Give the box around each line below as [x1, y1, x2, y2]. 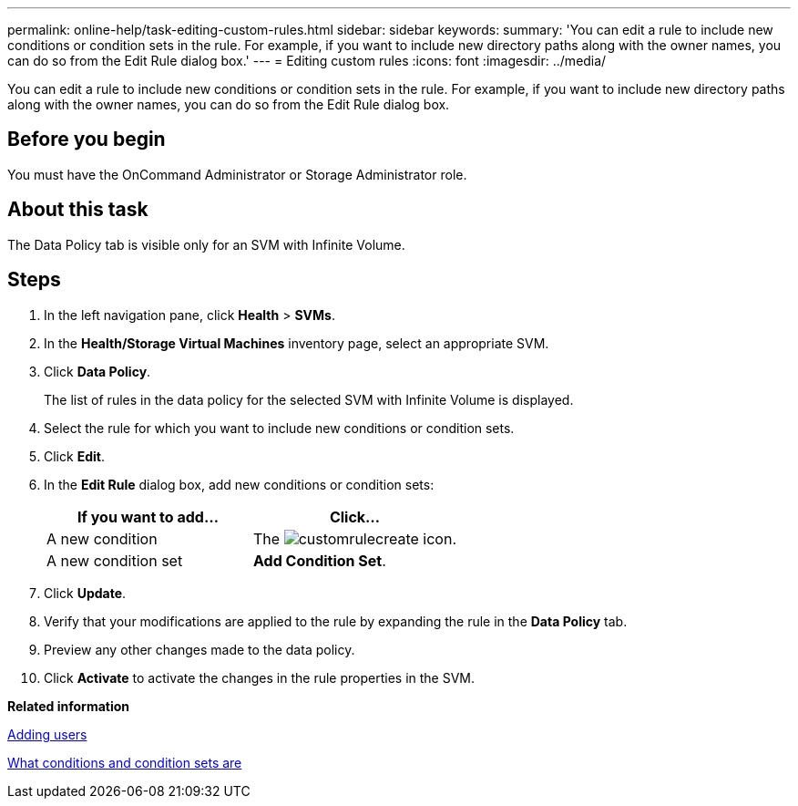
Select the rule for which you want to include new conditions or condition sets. [44, 419, 515, 436]
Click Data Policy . [44, 363, 151, 379]
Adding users [7, 726, 87, 742]
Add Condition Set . [253, 551, 386, 570]
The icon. [253, 529, 456, 548]
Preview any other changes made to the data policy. [44, 641, 355, 657]
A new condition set [46, 551, 183, 570]
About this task [7, 198, 148, 222]
